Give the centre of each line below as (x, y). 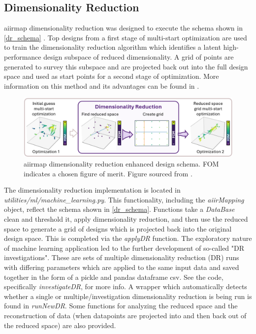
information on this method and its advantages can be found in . (102, 85)
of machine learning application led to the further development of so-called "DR (124, 248)
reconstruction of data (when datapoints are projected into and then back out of (125, 315)
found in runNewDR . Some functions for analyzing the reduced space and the (121, 306)
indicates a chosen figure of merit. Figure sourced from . (108, 173)
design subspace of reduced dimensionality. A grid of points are (139, 56)
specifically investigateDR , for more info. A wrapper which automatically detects (126, 286)
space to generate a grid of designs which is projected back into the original (118, 228)
